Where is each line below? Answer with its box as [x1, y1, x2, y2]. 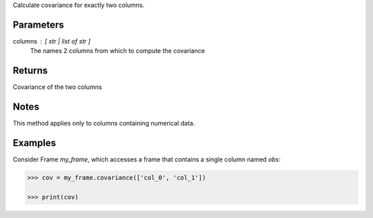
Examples [12, 137, 57, 148]
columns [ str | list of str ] [12, 37, 91, 45]
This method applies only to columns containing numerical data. [12, 119, 195, 128]
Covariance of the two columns [12, 83, 102, 91]
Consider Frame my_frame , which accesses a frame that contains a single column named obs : [12, 155, 281, 163]
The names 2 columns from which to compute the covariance [30, 47, 205, 55]
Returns [12, 65, 48, 77]
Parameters [12, 19, 64, 30]
